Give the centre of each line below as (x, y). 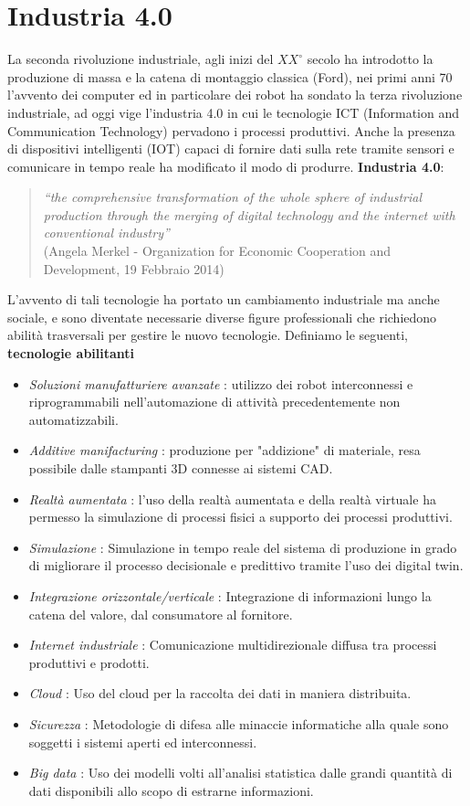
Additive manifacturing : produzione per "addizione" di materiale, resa (225, 450)
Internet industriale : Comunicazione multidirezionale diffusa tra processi (233, 645)
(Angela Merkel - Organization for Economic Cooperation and (217, 251)
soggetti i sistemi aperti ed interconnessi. (143, 742)
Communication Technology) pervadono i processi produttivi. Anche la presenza (231, 130)
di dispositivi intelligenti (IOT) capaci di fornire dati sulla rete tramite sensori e (231, 148)
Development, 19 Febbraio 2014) (134, 268)
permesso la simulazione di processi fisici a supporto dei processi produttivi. (240, 517)
